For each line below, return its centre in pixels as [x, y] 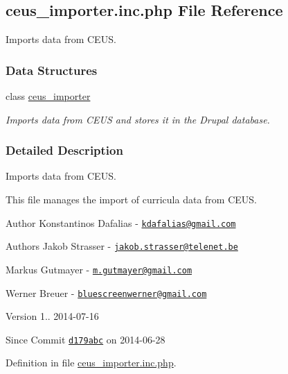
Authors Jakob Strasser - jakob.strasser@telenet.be [122, 246]
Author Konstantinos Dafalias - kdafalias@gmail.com [121, 222]
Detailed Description [64, 150]
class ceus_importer [48, 96]
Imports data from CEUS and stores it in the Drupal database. [138, 119]
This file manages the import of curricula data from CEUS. [131, 199]
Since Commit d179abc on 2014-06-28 [85, 339]
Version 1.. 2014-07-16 [52, 316]
